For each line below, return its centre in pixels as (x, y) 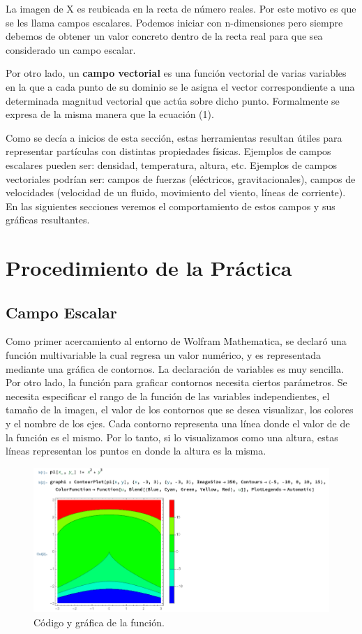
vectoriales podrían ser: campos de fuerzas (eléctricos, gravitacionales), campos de (181, 178)
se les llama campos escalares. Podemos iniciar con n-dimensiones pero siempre (174, 22)
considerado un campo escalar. (71, 49)
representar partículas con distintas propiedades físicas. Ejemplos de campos (168, 151)
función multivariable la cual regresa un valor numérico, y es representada (164, 355)
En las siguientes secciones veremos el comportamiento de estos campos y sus (171, 206)
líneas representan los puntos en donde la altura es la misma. (136, 451)
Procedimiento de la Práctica (149, 268)
